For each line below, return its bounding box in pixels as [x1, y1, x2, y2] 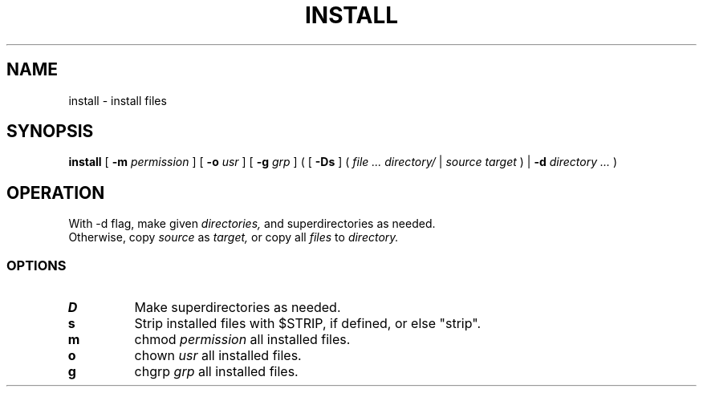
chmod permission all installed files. [134, 331, 351, 348]
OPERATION [6, 182, 105, 203]
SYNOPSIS [6, 121, 94, 142]
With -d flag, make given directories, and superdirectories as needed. [68, 217, 436, 231]
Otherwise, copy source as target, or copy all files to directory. [68, 230, 399, 245]
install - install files [68, 93, 167, 107]
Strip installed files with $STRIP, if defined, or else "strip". [134, 315, 482, 332]
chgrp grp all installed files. [134, 363, 299, 380]
